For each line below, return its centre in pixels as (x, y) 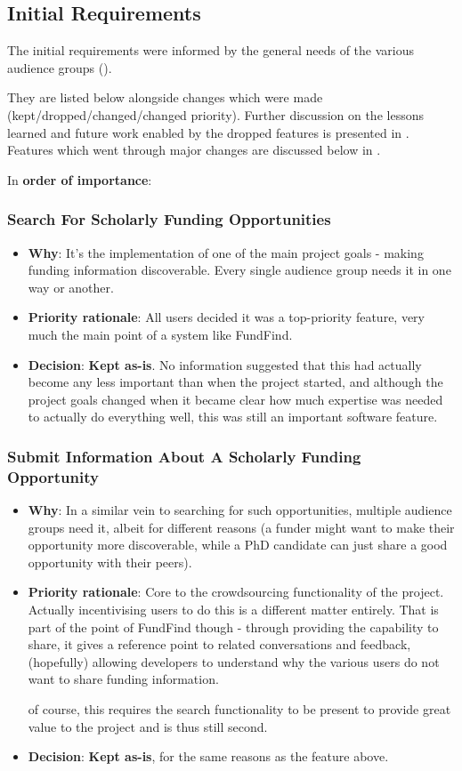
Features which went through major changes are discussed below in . (194, 150)
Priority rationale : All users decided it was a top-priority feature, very (226, 317)
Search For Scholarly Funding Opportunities (169, 219)
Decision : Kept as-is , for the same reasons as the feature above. (208, 756)
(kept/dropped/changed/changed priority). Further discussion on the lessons (215, 114)
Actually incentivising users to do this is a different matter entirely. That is (233, 610)
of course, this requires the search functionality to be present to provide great (239, 709)
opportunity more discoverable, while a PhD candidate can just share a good (238, 545)
